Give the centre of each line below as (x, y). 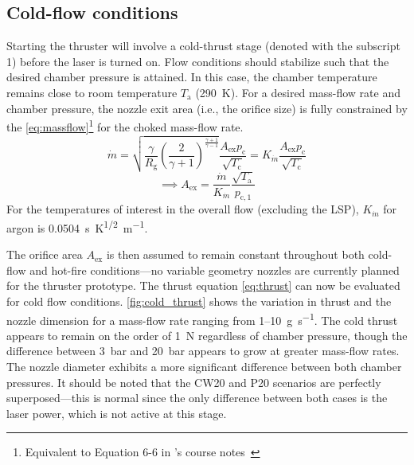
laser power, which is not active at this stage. (117, 413)
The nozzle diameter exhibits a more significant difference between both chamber (204, 366)
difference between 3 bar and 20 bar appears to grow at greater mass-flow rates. (203, 351)
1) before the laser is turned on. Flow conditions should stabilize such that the (198, 61)
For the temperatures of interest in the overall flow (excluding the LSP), (183, 209)
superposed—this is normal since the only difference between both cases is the (197, 398)
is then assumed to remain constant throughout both (235, 254)
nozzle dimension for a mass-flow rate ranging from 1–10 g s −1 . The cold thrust (202, 318)
